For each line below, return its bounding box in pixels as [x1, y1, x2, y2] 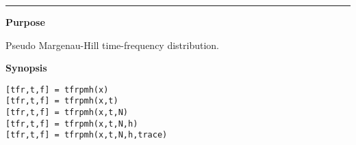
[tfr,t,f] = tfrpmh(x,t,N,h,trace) [5, 130, 168, 140]
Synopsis [5, 61, 47, 75]
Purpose [5, 15, 45, 29]
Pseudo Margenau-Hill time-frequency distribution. [5, 37, 220, 52]
